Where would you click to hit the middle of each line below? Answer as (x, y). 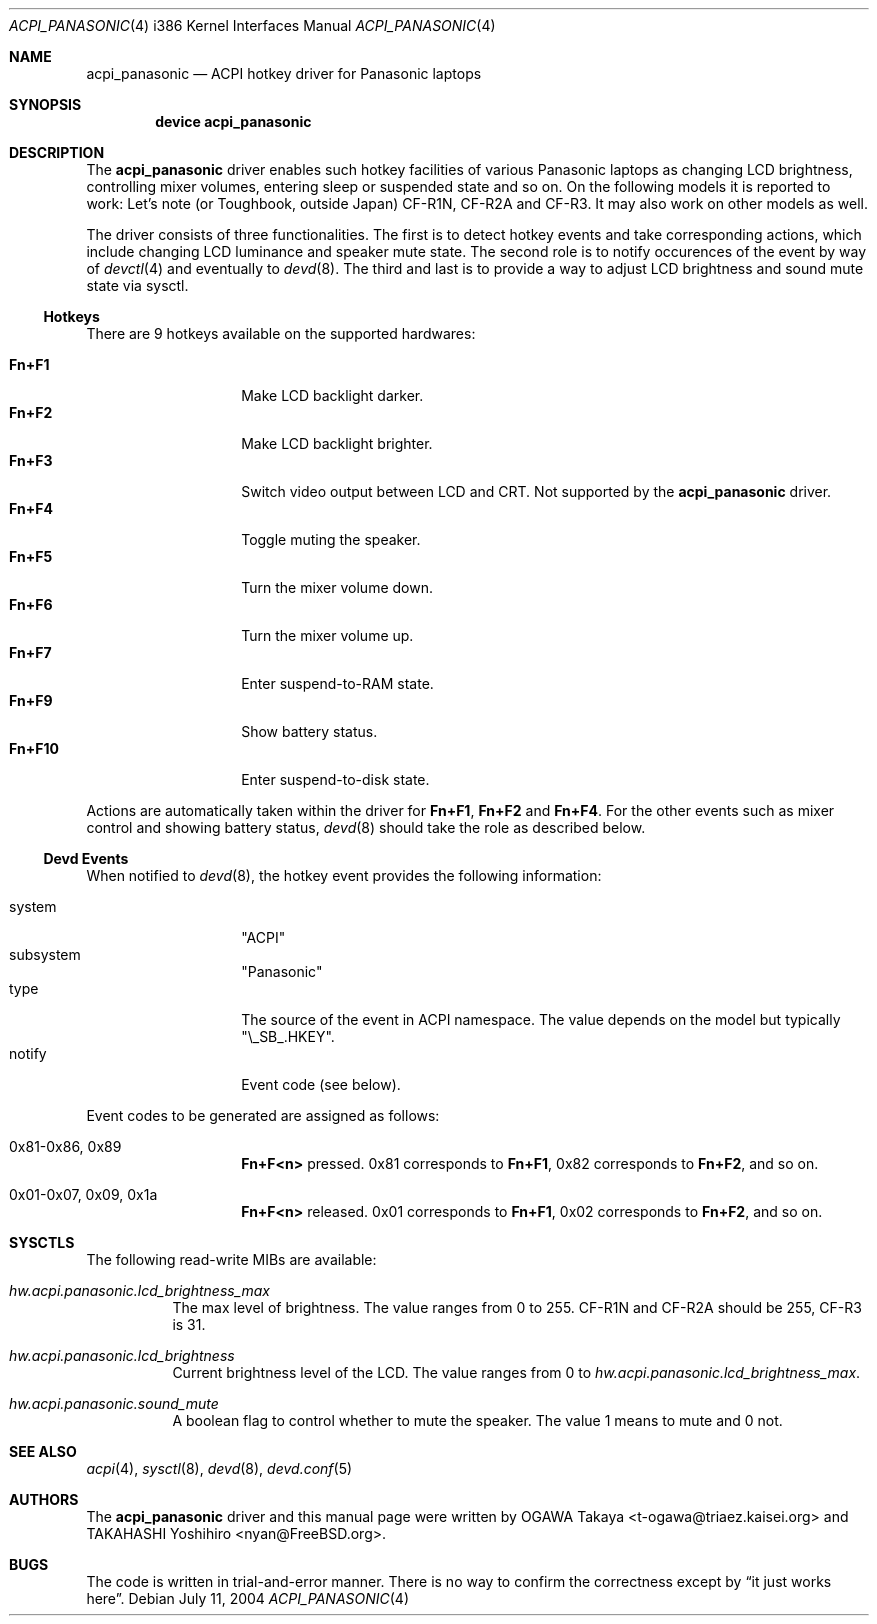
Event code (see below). (321, 1084)
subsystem (45, 954)
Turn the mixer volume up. (327, 635)
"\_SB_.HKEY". (288, 1036)
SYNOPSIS (45, 104)
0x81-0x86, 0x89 (65, 1146)
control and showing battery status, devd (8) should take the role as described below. (366, 827)
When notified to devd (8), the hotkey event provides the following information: (344, 875)
